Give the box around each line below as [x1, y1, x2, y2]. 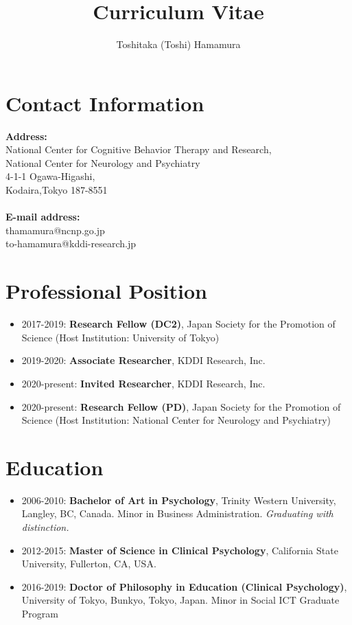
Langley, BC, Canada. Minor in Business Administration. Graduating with [21, 506, 333, 521]
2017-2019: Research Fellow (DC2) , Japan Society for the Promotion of [21, 317, 336, 331]
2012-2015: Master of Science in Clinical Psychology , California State [21, 543, 338, 557]
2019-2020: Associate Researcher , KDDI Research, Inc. [21, 353, 266, 367]
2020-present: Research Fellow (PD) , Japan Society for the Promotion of [21, 399, 341, 413]
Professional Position [5, 277, 207, 305]
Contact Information [5, 89, 204, 117]
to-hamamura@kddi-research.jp [5, 236, 136, 251]
